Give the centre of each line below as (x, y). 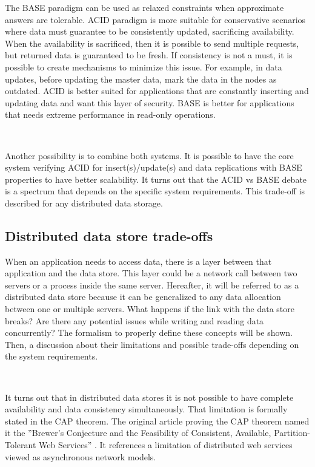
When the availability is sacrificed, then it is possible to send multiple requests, (152, 43)
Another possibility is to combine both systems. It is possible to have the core (149, 155)
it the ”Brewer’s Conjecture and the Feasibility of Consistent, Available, (138, 433)
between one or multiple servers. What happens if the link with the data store (150, 309)
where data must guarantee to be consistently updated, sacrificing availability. (150, 31)
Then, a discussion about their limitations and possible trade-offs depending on (152, 344)
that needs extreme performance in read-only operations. (110, 114)
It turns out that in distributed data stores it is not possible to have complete (149, 397)
